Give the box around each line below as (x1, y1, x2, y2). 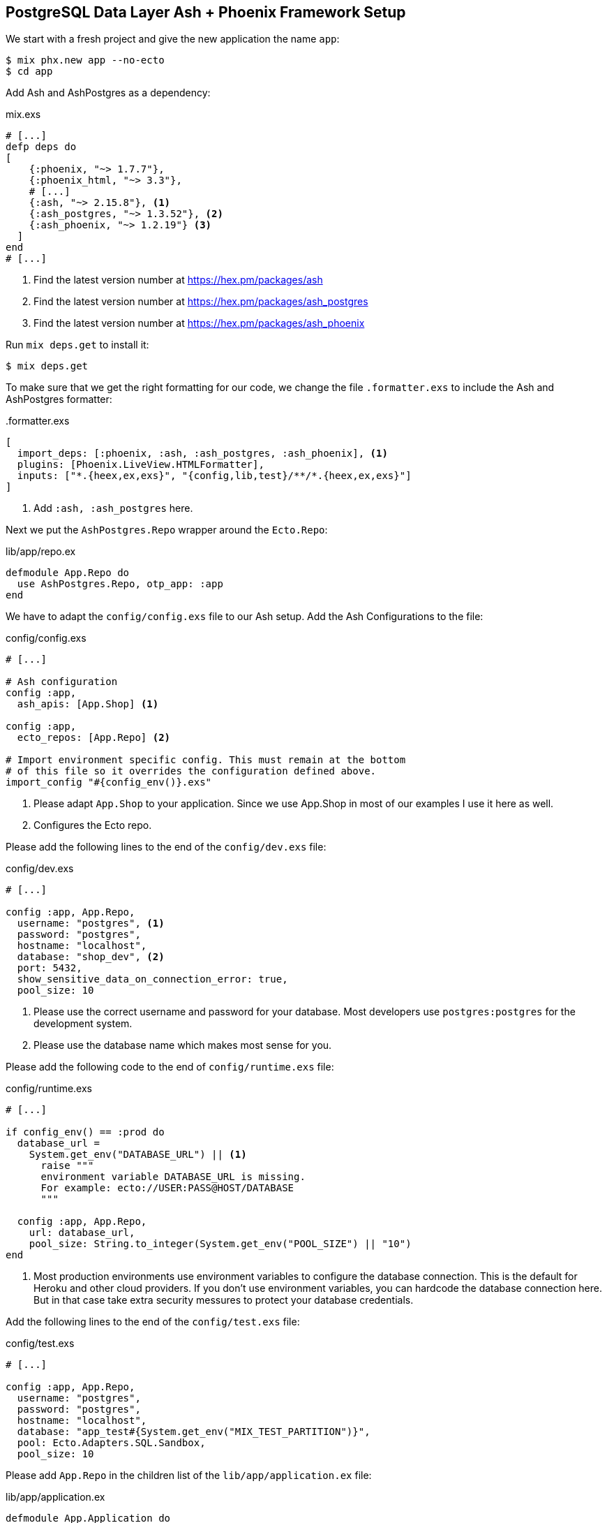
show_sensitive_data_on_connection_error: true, (17, 973, 288, 985)
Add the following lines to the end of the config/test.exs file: (6, 1316, 300, 1328)
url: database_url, (29, 1227, 135, 1239)
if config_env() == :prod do (6, 1126, 165, 1138)
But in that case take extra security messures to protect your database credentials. (33, 1294, 414, 1307)
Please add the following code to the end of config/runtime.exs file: (6, 1061, 334, 1073)
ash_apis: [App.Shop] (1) (17, 698, 159, 710)
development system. (33, 1017, 133, 1030)
